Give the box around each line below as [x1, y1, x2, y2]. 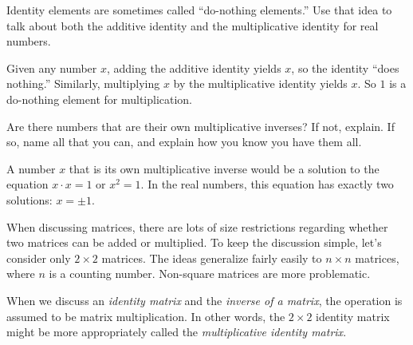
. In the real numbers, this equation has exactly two [140, 176, 394, 192]
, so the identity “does [291, 59, 399, 76]
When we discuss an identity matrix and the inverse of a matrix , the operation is [6, 291, 403, 308]
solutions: [6, 191, 53, 208]
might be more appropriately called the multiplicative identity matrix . [6, 323, 347, 340]
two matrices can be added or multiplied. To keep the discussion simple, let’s [6, 234, 382, 251]
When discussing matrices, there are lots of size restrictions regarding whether [6, 218, 388, 235]
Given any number [6, 59, 97, 76]
